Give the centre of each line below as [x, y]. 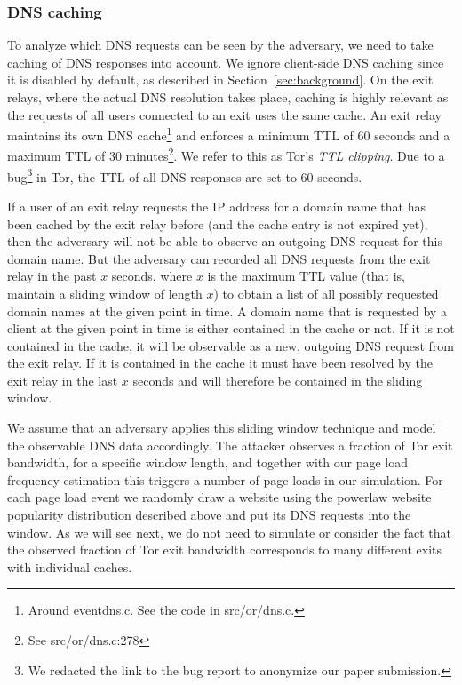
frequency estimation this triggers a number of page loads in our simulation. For [225, 479]
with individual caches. [70, 566]
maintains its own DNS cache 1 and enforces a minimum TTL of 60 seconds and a [229, 134]
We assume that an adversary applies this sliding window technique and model [222, 428]
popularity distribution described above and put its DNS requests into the [209, 515]
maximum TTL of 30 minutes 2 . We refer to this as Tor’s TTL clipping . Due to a [226, 155]
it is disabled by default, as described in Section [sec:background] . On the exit [220, 80]
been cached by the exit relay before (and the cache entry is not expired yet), [218, 223]
